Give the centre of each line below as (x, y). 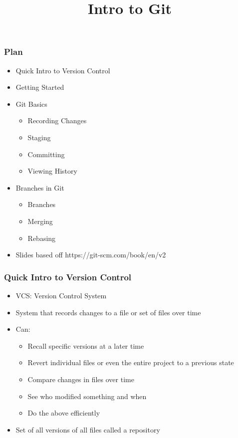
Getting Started (40, 87)
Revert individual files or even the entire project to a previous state (131, 362)
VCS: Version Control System (61, 296)
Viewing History (52, 171)
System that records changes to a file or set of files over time (108, 312)
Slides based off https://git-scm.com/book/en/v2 (91, 255)
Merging (40, 221)
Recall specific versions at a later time (86, 345)
